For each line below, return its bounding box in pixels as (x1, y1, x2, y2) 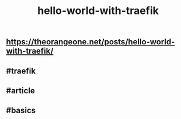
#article (6, 86, 35, 96)
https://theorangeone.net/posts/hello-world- (6, 37, 175, 47)
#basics (6, 106, 36, 116)
